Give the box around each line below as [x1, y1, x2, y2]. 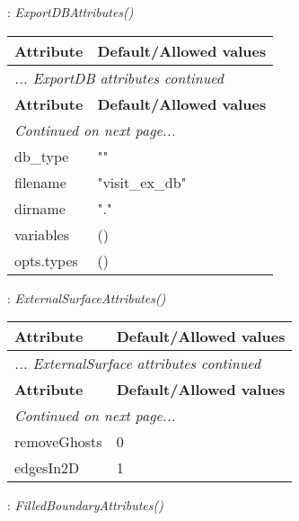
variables [14, 223, 70, 245]
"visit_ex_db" [97, 171, 187, 193]
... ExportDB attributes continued [14, 67, 224, 88]
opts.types [14, 249, 78, 271]
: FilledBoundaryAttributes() [7, 496, 163, 515]
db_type [14, 145, 69, 166]
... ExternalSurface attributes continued [14, 353, 261, 374]
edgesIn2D [14, 457, 80, 479]
